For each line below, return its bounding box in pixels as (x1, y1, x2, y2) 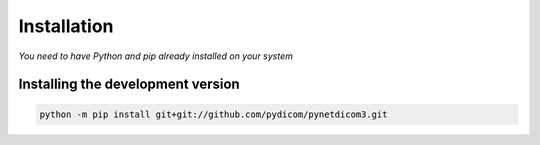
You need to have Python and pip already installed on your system (18, 50, 294, 62)
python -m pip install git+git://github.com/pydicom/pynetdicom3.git (39, 108, 388, 120)
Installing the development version (18, 76, 240, 93)
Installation (18, 15, 114, 37)
